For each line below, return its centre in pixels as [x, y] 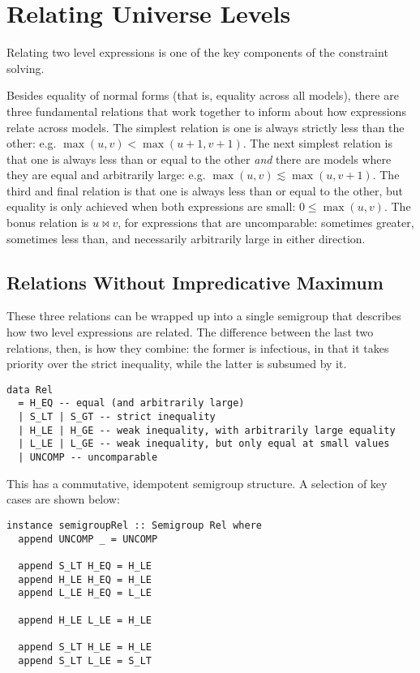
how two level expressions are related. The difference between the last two [190, 332]
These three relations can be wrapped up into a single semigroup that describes [204, 316]
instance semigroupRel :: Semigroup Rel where [134, 525]
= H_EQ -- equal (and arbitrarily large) [131, 403]
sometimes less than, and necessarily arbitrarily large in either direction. [186, 238]
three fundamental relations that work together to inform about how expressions [206, 111]
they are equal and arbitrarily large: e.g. [106, 175]
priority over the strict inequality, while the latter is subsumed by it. [177, 364]
